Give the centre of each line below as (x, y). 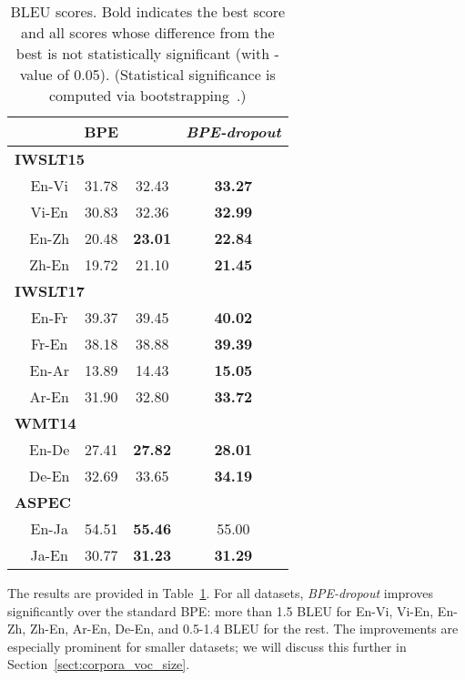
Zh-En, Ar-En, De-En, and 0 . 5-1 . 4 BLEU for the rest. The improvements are (244, 629)
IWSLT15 (50, 159)
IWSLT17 (50, 291)
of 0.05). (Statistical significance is (167, 74)
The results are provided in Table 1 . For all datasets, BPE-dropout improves (221, 593)
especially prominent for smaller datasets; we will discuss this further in (207, 646)
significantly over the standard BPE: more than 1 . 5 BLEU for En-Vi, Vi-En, (221, 610)
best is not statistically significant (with (143, 53)
